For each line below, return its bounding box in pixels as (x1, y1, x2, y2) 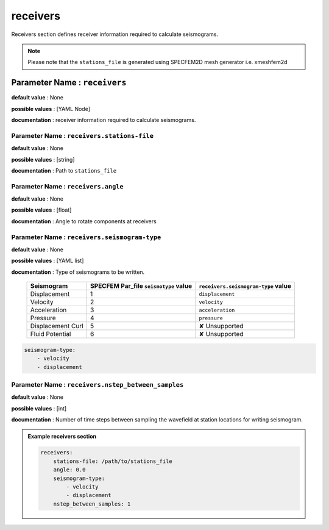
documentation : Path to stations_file (11, 167, 117, 174)
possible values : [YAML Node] (11, 105, 91, 112)
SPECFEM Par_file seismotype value (90, 282, 192, 290)
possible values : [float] (11, 206, 72, 213)
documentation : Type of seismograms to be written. (11, 268, 145, 276)
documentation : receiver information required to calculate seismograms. (11, 116, 196, 124)
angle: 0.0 (53, 467, 86, 473)
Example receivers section (27, 433, 97, 440)
